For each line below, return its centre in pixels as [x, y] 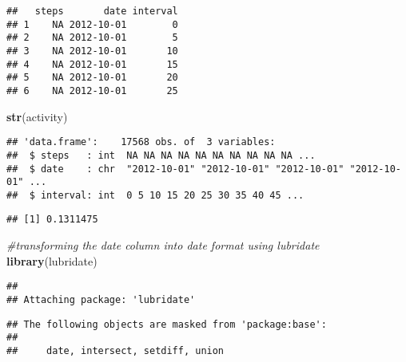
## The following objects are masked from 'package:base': [167, 324]
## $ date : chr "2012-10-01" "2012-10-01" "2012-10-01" [175, 169]
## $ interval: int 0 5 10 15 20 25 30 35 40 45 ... [155, 195]
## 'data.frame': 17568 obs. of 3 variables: [141, 142]
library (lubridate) [52, 260]
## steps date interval [92, 11]
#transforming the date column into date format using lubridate [163, 245]
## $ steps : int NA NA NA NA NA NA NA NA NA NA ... [161, 155]
